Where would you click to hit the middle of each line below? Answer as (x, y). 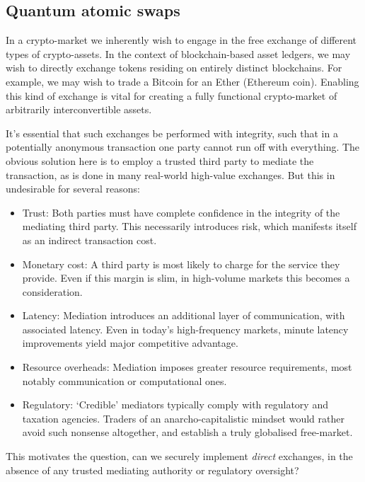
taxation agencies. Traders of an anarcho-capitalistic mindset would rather (183, 418)
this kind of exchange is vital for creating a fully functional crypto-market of (172, 95)
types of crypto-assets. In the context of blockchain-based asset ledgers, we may (178, 53)
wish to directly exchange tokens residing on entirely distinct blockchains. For (174, 68)
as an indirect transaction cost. (89, 240)
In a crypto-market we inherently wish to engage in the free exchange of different (181, 40)
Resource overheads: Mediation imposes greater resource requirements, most (187, 367)
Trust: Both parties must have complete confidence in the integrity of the (181, 212)
